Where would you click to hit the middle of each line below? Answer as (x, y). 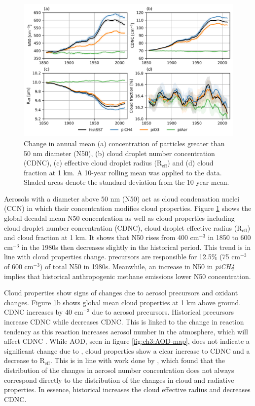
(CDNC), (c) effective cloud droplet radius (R (93, 163)
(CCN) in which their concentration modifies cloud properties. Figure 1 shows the (128, 208)
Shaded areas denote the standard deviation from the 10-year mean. (127, 182)
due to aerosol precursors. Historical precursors (163, 312)
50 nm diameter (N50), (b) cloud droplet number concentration (119, 153)
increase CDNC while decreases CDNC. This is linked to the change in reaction (124, 322)
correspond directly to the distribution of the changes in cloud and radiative (119, 380)
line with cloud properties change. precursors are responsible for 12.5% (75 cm (122, 257)
